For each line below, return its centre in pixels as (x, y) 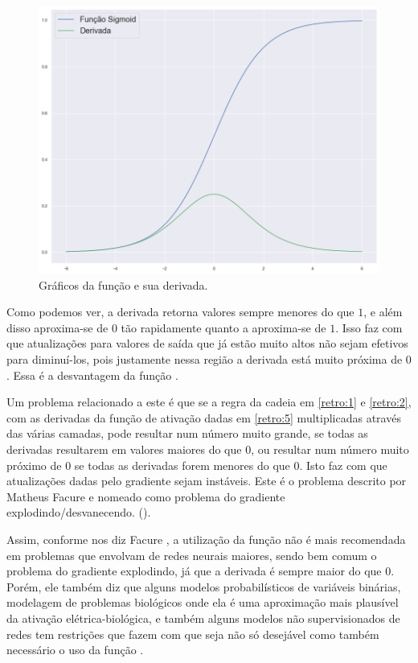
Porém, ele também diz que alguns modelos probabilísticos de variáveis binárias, (204, 586)
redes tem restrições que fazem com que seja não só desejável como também (193, 634)
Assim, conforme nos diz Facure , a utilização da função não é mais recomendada (206, 539)
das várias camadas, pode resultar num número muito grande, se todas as (187, 433)
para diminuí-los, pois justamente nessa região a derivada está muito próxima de (205, 359)
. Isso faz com (369, 327)
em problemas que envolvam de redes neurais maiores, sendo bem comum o (192, 555)
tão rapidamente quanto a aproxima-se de (223, 327)
